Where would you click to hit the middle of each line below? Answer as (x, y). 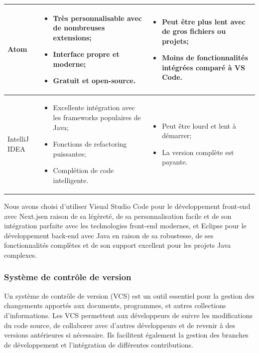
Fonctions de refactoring (90, 144)
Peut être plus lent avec (204, 21)
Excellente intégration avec (94, 107)
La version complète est (198, 152)
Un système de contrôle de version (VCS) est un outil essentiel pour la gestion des (129, 295)
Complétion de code (83, 170)
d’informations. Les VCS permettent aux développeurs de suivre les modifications (128, 315)
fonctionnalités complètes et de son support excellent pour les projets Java (118, 245)
